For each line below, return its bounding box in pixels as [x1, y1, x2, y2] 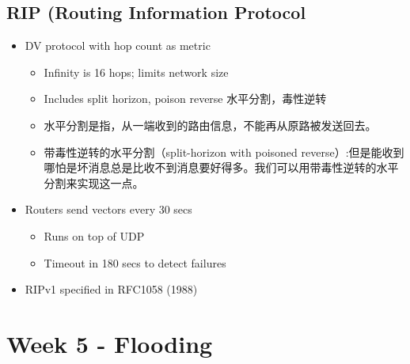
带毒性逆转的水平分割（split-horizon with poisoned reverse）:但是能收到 [44, 143, 404, 160]
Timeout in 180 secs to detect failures [44, 254, 226, 271]
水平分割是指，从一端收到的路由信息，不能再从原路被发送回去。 [44, 116, 377, 133]
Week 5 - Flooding [6, 327, 213, 359]
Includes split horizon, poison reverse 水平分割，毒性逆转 [44, 90, 327, 107]
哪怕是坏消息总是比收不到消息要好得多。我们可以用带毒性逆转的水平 [44, 159, 399, 176]
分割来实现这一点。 [44, 174, 144, 191]
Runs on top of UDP [44, 227, 145, 244]
